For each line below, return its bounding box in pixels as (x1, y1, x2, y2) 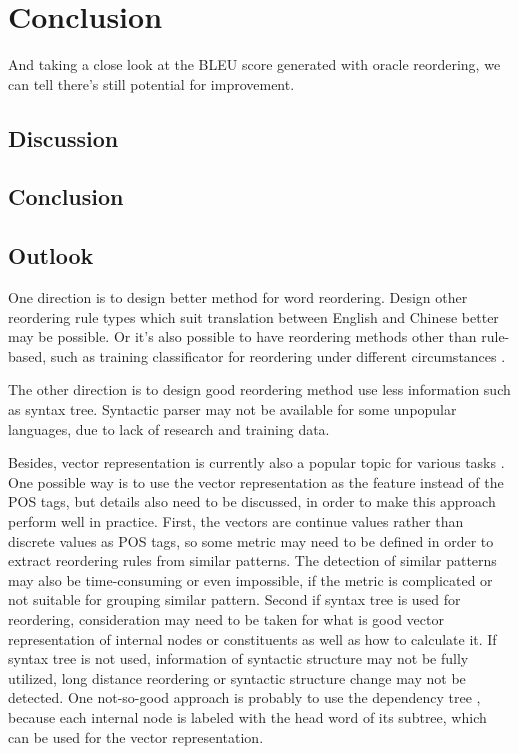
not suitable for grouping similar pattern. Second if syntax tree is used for (8, 589, 461, 610)
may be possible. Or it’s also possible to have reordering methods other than (8, 326, 477, 347)
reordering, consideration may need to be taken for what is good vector (8, 608, 444, 629)
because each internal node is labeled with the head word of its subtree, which (8, 706, 487, 727)
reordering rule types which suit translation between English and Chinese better (8, 306, 499, 327)
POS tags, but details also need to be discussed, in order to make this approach (8, 491, 496, 512)
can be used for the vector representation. (8, 726, 264, 747)
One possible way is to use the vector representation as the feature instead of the (8, 471, 504, 492)
